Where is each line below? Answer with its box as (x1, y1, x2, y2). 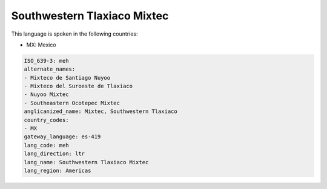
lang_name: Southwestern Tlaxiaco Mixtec (24, 159, 149, 165)
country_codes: (24, 117, 69, 123)
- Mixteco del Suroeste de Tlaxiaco (24, 83, 133, 90)
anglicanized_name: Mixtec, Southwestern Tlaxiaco (24, 108, 178, 115)
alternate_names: (24, 66, 76, 72)
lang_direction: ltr (24, 150, 85, 157)
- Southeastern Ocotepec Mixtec (24, 100, 121, 106)
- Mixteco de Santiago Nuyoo (24, 74, 111, 81)
